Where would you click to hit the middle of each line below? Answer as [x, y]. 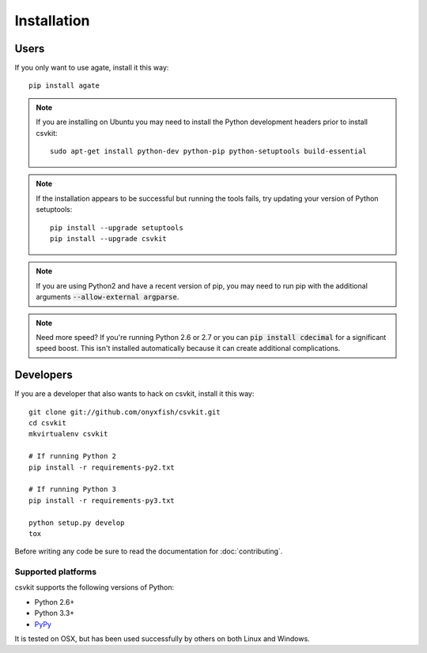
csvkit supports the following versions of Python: [94, 587]
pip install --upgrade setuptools [117, 228]
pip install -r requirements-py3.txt [102, 500]
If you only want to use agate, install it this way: [92, 68]
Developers [43, 375]
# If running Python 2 [73, 456]
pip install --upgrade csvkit [109, 238]
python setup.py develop [77, 523]
